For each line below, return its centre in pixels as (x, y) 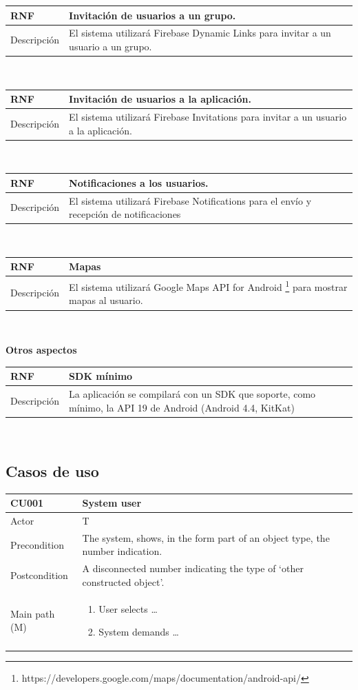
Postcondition (39, 575)
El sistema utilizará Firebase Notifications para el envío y (190, 200)
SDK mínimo (101, 376)
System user (112, 503)
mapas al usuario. (106, 300)
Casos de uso (52, 470)
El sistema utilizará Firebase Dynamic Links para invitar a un (200, 33)
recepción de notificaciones (125, 214)
